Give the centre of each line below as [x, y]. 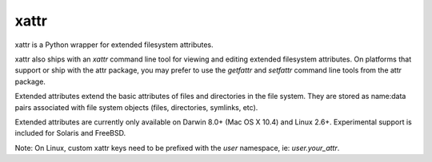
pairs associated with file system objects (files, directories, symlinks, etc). [136, 107]
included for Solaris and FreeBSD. [70, 133]
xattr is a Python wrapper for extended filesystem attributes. [114, 45]
